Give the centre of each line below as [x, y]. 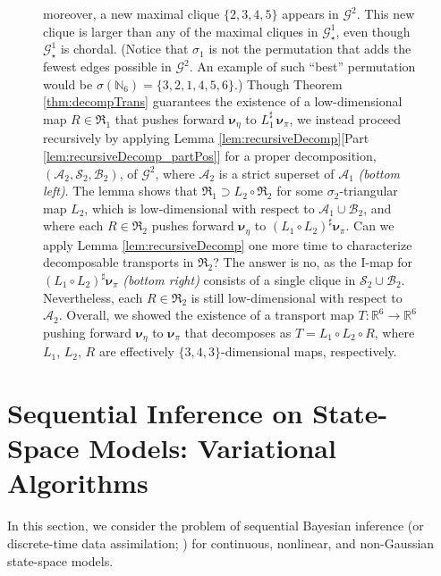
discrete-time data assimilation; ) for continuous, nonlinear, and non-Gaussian [221, 543]
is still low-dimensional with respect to [297, 297]
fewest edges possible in [107, 67]
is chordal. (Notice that [124, 49]
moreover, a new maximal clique [131, 13]
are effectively [136, 351]
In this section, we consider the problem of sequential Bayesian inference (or [216, 526]
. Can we [370, 225]
